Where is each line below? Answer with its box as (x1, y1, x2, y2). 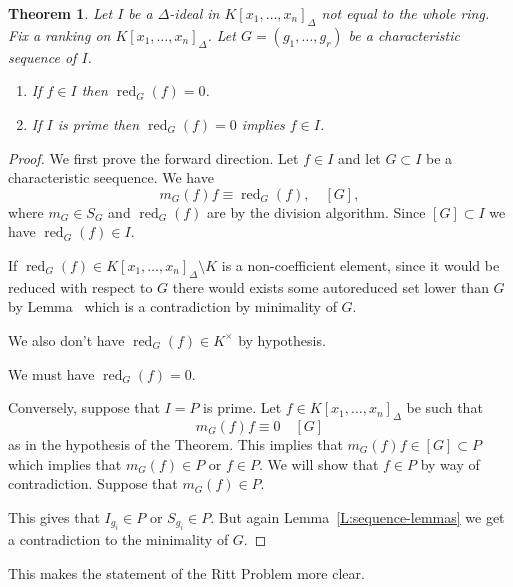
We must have (8, 363, 95, 384)
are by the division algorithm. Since (207, 201, 426, 222)
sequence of (8, 46, 77, 67)
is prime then (57, 113, 140, 134)
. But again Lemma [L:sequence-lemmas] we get (210, 506, 505, 527)
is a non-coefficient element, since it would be (221, 254, 500, 275)
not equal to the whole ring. (321, 3, 490, 23)
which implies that (8, 453, 122, 474)
